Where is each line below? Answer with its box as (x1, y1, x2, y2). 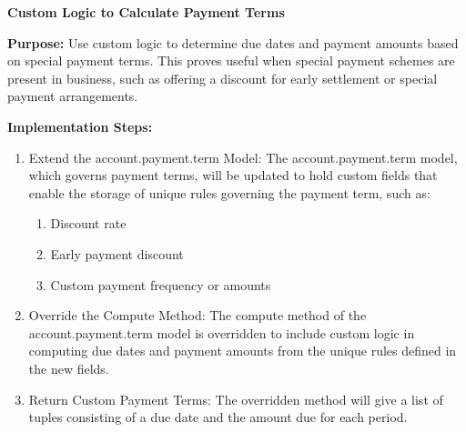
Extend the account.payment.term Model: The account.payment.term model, (28, 147, 458, 166)
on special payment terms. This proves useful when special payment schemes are (7, 51, 455, 70)
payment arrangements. (7, 86, 138, 105)
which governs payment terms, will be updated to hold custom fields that (28, 166, 438, 185)
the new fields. (28, 358, 109, 377)
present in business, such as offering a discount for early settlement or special (7, 68, 438, 87)
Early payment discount (50, 244, 184, 263)
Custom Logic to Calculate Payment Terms (7, 3, 285, 21)
